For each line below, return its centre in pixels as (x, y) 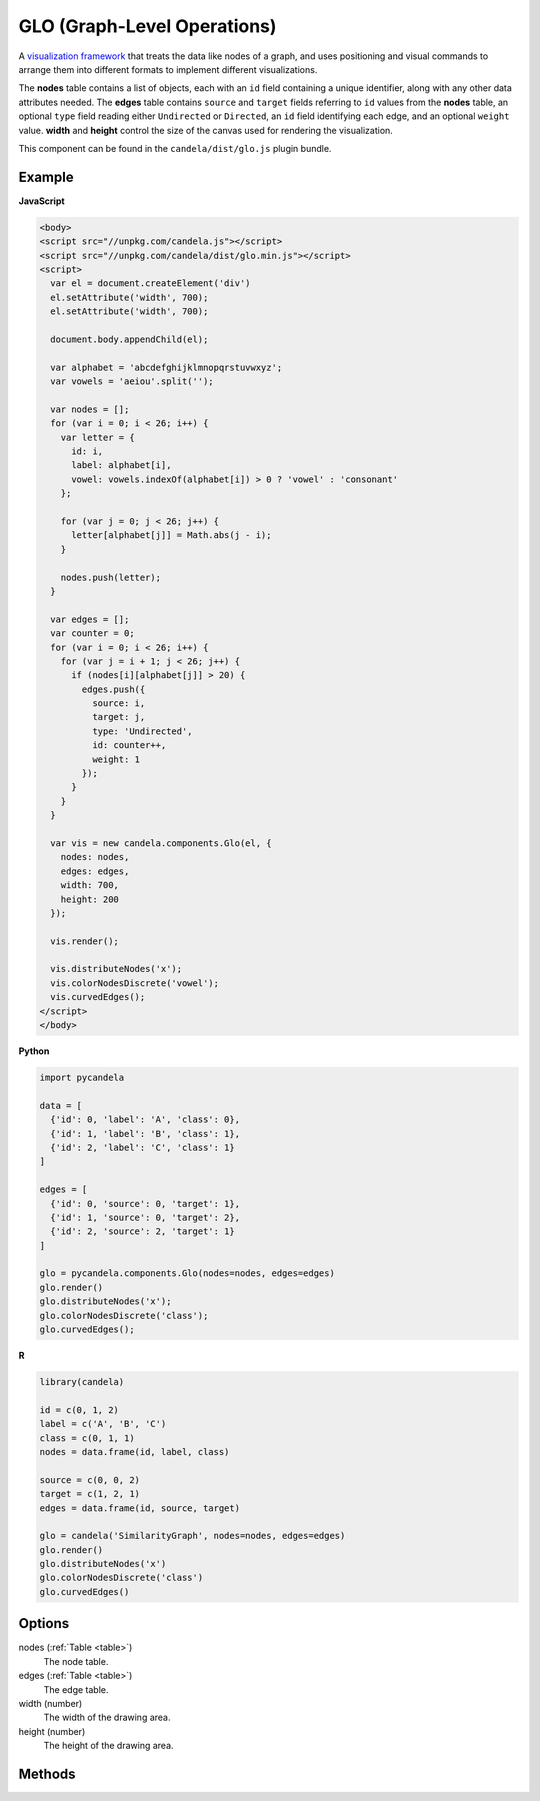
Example (46, 176)
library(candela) (82, 1382)
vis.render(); (85, 941)
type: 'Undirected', (142, 731)
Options (44, 1623)
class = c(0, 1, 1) (87, 1438)
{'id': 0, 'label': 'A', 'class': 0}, (145, 1119)
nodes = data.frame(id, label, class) (134, 1451)
